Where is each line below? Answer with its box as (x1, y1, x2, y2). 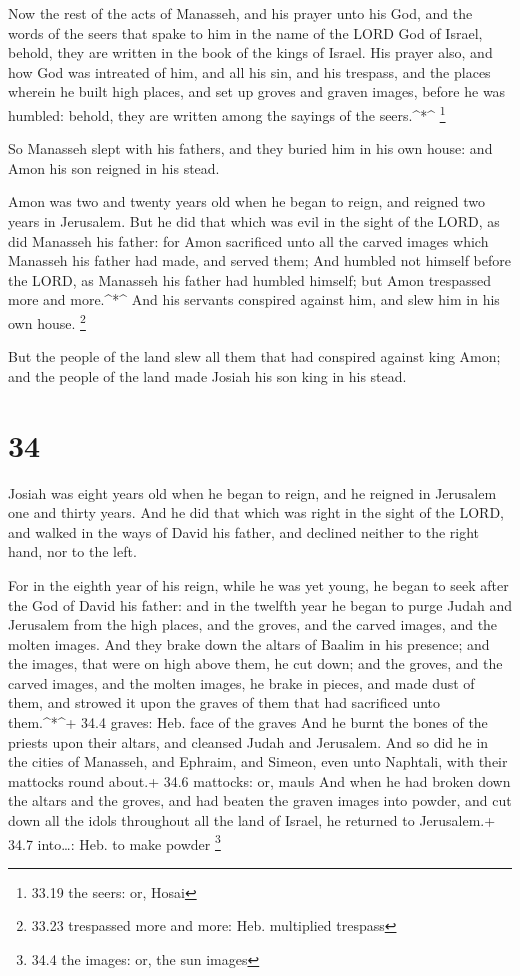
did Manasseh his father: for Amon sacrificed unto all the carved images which (8, 230, 489, 251)
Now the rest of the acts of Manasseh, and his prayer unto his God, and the (8, 3, 473, 23)
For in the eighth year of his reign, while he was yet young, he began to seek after (8, 574, 509, 595)
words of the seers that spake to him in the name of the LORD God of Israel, (8, 22, 483, 43)
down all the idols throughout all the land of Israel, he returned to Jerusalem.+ (8, 810, 496, 831)
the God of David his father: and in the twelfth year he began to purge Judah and (8, 594, 512, 615)
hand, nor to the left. (8, 541, 137, 562)
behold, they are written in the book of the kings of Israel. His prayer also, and (8, 42, 493, 63)
